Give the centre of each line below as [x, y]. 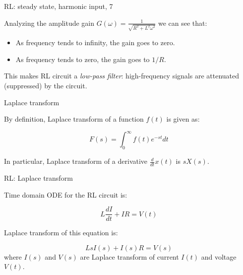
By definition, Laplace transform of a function [74, 119]
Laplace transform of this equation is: [61, 233]
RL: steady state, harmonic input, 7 [59, 6]
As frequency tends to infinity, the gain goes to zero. [95, 42]
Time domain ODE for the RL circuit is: [66, 194]
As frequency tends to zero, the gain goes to [83, 59]
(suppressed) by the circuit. [46, 86]
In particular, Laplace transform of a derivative [76, 161]
